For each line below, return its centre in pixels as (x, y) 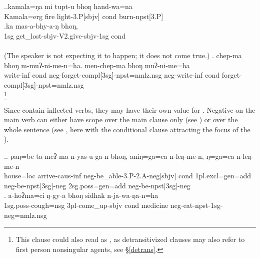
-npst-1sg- (208, 205)
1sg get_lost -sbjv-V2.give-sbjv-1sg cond (65, 35)
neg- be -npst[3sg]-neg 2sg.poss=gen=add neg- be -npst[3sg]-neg (97, 185)
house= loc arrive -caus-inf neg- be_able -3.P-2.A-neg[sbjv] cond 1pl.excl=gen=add (128, 176)
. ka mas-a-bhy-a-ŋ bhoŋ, (41, 26)
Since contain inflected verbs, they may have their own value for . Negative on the (130, 109)
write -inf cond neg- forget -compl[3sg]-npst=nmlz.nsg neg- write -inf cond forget (122, 75)
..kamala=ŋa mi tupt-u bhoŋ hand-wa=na (68, 6)
